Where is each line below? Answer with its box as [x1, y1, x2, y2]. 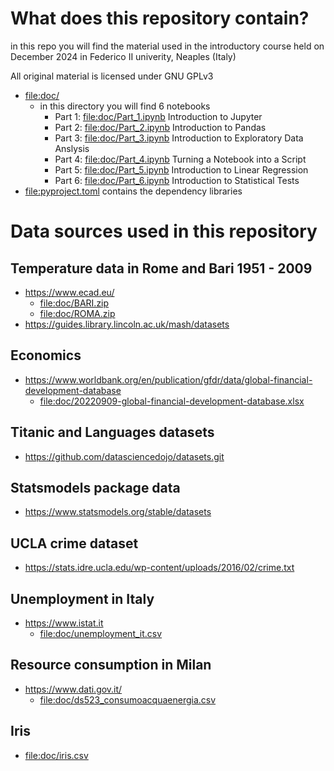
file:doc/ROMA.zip [39, 307, 116, 319]
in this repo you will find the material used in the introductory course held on [10, 40, 325, 52]
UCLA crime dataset [10, 535, 139, 552]
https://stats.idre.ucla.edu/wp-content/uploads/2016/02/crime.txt [24, 562, 295, 574]
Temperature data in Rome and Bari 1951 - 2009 [10, 260, 313, 277]
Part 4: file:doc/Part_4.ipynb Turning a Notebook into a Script [54, 153, 307, 165]
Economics [10, 347, 82, 364]
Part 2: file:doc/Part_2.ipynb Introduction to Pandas [54, 121, 267, 133]
